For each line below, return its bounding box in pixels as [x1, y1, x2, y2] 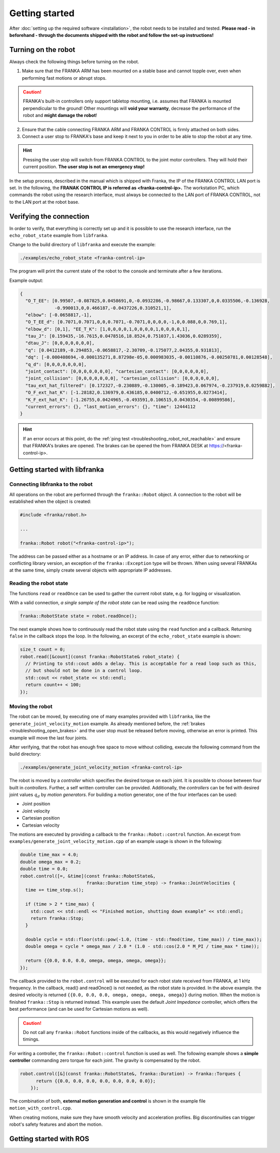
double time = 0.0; [20, 866, 68, 872]
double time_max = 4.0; [20, 852, 79, 857]
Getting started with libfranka [9, 466, 104, 474]
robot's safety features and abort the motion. [9, 1121, 103, 1127]
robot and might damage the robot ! [23, 112, 97, 119]
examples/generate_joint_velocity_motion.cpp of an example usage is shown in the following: [9, 838, 222, 844]
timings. [23, 1036, 40, 1043]
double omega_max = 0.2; [20, 859, 82, 864]
